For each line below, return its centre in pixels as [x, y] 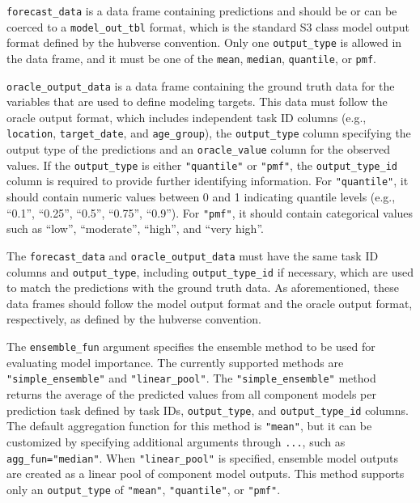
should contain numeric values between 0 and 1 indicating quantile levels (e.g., [201, 197]
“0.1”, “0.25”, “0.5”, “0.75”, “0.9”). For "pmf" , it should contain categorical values [210, 212]
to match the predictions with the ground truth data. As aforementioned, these [203, 287]
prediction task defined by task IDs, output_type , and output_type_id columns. [208, 410]
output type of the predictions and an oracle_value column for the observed [198, 149]
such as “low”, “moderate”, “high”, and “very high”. [135, 228]
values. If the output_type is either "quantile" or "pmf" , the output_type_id [202, 165]
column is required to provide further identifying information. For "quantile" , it [208, 181]
